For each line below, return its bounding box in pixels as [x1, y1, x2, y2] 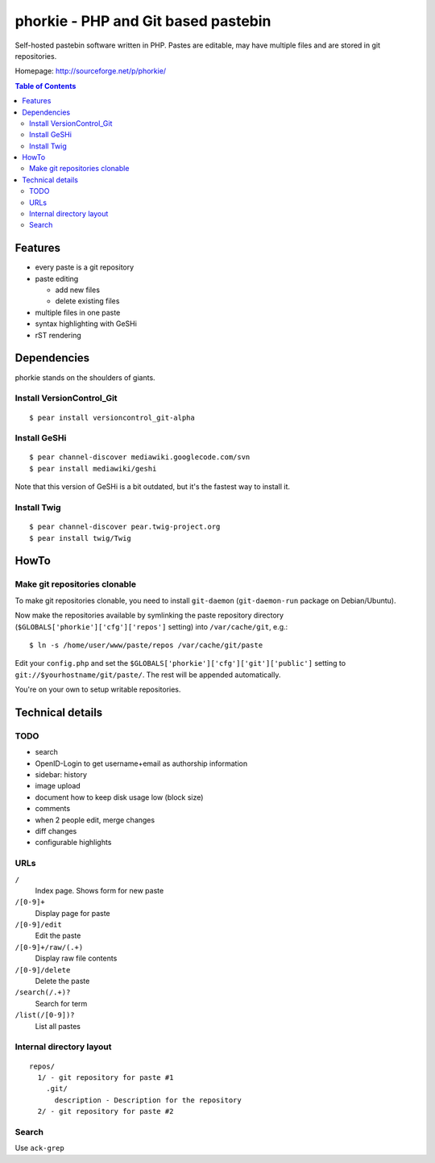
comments [35, 804, 71, 814]
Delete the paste [35, 977, 90, 986]
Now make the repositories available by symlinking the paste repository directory [14, 610, 284, 621]
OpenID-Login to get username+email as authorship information [35, 759, 248, 768]
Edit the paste [35, 931, 81, 940]
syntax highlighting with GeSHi [35, 319, 137, 328]
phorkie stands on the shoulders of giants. [14, 372, 156, 383]
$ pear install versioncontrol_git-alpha [29, 412, 195, 422]
